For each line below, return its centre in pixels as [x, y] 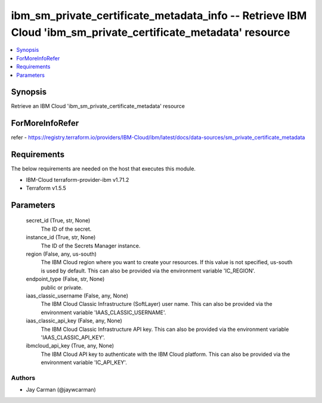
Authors [23, 377]
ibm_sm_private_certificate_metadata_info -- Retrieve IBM [159, 15]
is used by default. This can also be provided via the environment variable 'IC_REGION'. [148, 271]
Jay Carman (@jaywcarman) [61, 390]
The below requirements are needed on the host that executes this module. [103, 169]
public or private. [62, 287]
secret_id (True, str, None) [58, 221]
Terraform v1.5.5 [46, 188]
